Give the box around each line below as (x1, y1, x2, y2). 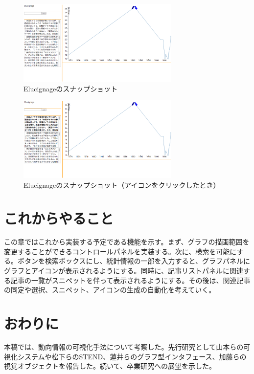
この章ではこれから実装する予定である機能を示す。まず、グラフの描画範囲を (4, 237, 250, 247)
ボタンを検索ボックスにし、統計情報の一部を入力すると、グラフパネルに (17, 256, 251, 266)
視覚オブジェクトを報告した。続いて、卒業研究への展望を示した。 (4, 361, 216, 371)
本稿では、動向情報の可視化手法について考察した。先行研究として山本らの (4, 341, 244, 352)
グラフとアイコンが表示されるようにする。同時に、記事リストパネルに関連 (4, 265, 244, 276)
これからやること (4, 208, 114, 228)
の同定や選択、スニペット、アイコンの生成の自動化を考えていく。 (4, 285, 216, 295)
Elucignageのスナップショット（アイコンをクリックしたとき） (23, 179, 220, 190)
